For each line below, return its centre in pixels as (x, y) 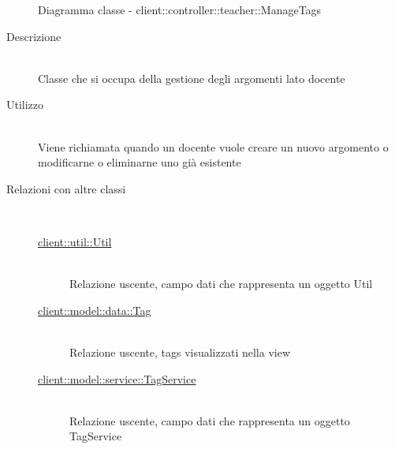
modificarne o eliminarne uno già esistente (140, 162)
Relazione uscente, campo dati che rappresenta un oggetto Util (221, 284)
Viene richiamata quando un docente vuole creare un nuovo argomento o (213, 146)
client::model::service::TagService (117, 378)
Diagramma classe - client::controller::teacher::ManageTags (180, 9)
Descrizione (34, 36)
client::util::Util (75, 241)
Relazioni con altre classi (66, 188)
